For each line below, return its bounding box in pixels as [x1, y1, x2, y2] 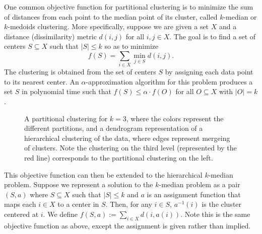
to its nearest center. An [4, 76, 79, 87]
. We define [43, 209, 78, 219]
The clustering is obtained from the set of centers [4, 66, 156, 77]
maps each [4, 199, 36, 209]
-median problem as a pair [159, 179, 240, 190]
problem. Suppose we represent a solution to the [4, 179, 153, 190]
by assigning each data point [165, 66, 253, 77]
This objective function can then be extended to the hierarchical [4, 169, 203, 180]
